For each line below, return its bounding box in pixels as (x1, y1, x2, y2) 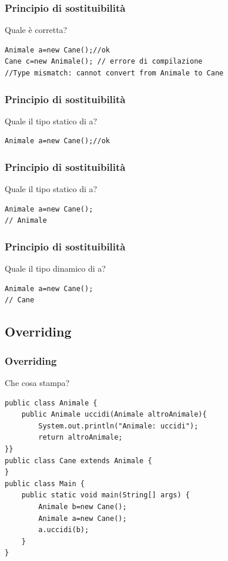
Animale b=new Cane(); (38, 502, 127, 511)
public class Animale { (5, 398, 98, 407)
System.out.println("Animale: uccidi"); (38, 421, 199, 430)
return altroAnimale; (38, 433, 123, 442)
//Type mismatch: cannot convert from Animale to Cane (5, 69, 224, 77)
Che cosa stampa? (5, 377, 70, 388)
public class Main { (5, 479, 85, 488)
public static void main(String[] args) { (21, 491, 190, 500)
